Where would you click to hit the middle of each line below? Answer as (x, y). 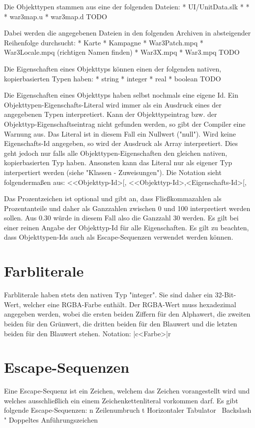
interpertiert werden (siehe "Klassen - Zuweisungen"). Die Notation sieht (113, 172)
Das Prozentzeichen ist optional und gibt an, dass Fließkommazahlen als (113, 198)
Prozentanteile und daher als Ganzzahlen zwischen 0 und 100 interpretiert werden (127, 208)
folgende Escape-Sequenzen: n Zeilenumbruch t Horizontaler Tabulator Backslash (128, 410)
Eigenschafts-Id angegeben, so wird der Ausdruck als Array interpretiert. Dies (121, 143)
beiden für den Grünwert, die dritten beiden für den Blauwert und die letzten (121, 323)
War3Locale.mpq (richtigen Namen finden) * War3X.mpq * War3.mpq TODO (122, 52)
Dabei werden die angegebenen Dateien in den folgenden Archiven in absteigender (127, 33)
